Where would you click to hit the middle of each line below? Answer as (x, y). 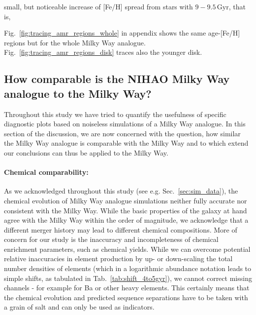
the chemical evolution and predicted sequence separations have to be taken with (126, 297)
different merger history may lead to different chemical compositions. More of (121, 229)
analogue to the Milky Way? (78, 93)
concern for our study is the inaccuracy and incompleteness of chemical (111, 239)
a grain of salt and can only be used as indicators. (79, 307)
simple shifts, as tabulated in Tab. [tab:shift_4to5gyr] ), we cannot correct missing (128, 278)
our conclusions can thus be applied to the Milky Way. (86, 152)
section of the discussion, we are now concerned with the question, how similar (122, 133)
